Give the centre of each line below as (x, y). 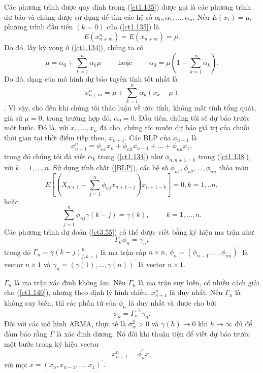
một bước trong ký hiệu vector (52, 343)
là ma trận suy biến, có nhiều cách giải (199, 282)
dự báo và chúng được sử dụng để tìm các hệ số (78, 16)
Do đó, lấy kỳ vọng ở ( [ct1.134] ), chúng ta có (74, 47)
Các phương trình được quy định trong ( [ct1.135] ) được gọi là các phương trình (128, 7)
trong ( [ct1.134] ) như (130, 156)
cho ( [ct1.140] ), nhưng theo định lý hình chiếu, (77, 292)
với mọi (16, 364)
